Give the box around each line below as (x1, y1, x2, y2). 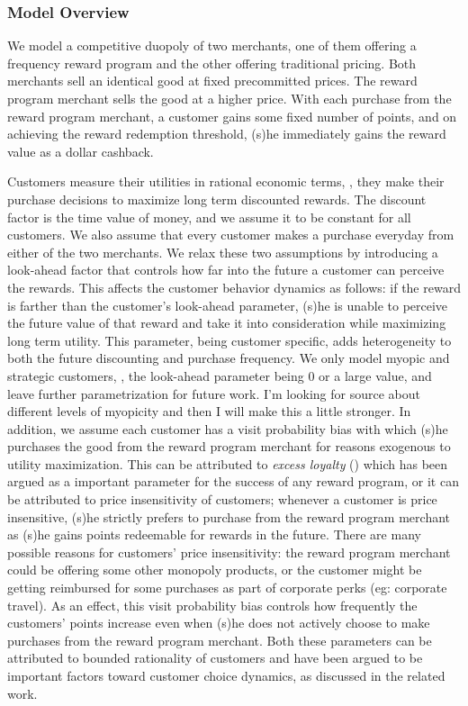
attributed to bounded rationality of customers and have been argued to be (7, 648, 423, 667)
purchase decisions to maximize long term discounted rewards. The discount (7, 189, 427, 208)
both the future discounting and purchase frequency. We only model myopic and (7, 348, 450, 367)
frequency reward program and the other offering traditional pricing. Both (7, 53, 417, 72)
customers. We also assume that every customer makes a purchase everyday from (7, 225, 454, 244)
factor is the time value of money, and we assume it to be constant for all (7, 207, 411, 226)
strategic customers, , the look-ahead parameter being (7, 366, 304, 385)
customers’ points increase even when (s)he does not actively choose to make (7, 613, 430, 632)
